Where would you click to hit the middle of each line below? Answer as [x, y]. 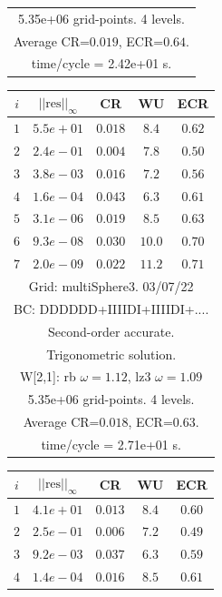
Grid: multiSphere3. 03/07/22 [111, 285]
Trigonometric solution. [111, 354]
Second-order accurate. [111, 331]
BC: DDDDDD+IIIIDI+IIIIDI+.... [111, 308]
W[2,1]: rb [48, 376]
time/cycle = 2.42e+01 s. [101, 63]
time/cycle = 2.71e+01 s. [111, 444]
